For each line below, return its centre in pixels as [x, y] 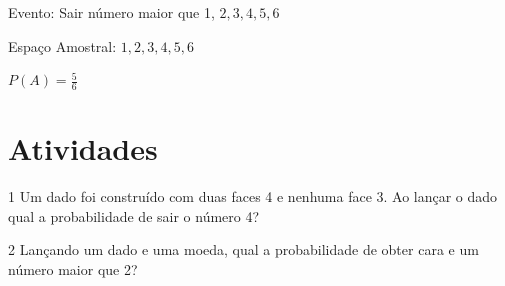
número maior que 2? [73, 268]
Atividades [83, 148]
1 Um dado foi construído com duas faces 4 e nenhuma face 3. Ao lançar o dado [253, 196]
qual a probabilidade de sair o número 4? [134, 215]
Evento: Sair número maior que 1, [111, 12]
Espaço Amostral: [62, 45]
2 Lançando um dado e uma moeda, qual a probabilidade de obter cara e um [243, 249]
